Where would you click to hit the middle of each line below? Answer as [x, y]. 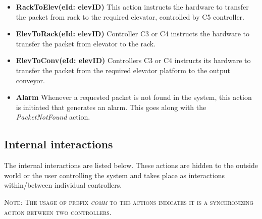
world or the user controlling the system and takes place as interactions [114, 175]
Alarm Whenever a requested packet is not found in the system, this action [134, 97]
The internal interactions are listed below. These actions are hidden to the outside [131, 165]
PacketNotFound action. [53, 117]
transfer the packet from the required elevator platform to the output [123, 70]
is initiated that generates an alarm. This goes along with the [111, 107]
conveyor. [31, 80]
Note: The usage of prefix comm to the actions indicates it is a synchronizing [129, 202]
